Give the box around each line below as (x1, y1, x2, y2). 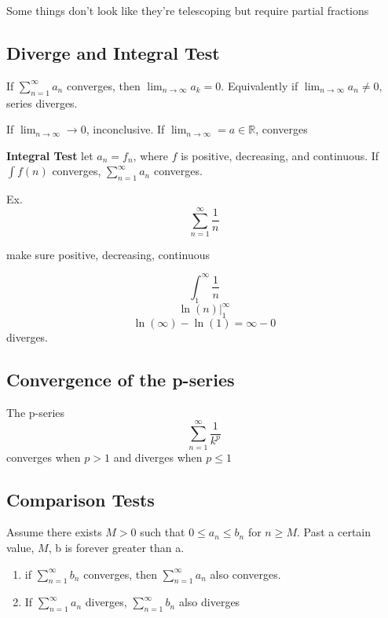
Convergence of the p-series (6, 368, 235, 392)
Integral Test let (6, 147, 93, 163)
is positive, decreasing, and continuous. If (181, 147, 379, 163)
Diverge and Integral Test (6, 40, 220, 64)
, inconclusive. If (86, 121, 165, 137)
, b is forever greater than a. (48, 539, 185, 555)
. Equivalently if (221, 77, 298, 93)
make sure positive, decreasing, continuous (6, 246, 210, 262)
